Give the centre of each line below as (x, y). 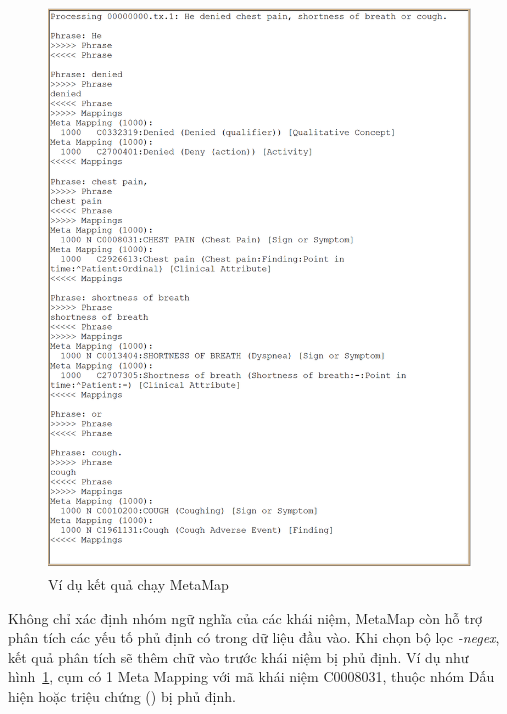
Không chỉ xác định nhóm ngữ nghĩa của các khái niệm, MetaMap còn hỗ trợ (245, 617)
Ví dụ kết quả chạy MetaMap (138, 583)
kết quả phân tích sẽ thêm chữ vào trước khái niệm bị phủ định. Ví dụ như (238, 656)
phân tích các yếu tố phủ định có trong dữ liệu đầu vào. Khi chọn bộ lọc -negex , (254, 637)
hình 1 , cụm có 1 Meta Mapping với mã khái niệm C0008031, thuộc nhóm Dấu (251, 676)
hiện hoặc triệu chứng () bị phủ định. (122, 695)
